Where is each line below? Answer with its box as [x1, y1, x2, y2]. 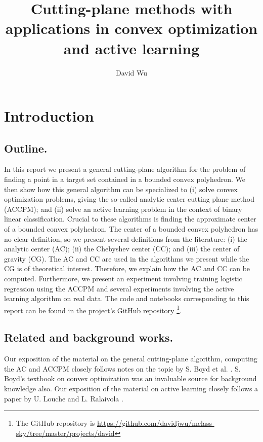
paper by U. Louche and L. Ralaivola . [4, 393, 123, 403]
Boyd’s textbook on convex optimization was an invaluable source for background [4, 373, 257, 384]
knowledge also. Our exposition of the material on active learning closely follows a [4, 383, 258, 394]
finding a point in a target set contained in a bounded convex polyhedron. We [4, 174, 245, 185]
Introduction [4, 105, 94, 126]
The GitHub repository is [16, 418, 95, 428]
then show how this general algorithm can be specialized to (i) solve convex [4, 183, 238, 194]
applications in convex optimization [5, 18, 258, 39]
